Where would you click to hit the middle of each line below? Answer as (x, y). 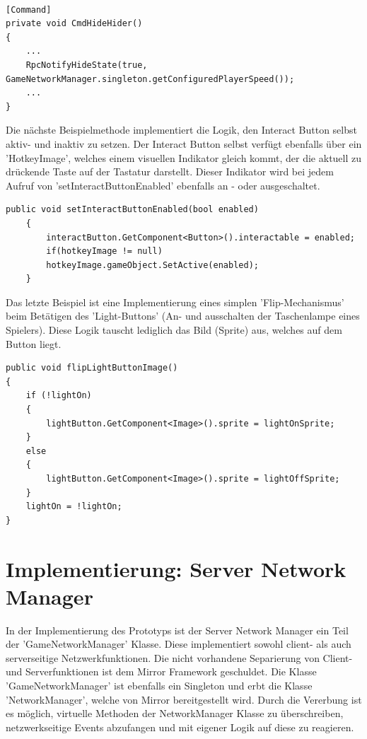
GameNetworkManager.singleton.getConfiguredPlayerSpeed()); (150, 79)
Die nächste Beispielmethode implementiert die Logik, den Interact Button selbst (181, 130)
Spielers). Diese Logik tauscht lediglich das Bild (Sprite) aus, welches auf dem (174, 330)
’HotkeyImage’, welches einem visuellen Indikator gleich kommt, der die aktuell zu (184, 157)
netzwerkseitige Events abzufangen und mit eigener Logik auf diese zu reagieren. (180, 727)
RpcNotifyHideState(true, (87, 65)
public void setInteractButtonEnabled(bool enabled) (132, 210)
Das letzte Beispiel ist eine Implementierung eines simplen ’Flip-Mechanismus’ (175, 302)
